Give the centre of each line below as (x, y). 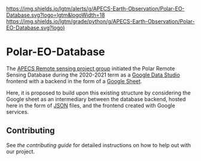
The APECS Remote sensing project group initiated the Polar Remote (91, 68)
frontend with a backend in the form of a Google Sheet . (74, 81)
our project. (21, 151)
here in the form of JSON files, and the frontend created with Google (91, 105)
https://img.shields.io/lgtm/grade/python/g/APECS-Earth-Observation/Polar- (100, 21)
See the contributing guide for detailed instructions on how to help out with (99, 145)
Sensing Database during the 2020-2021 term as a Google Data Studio (93, 75)
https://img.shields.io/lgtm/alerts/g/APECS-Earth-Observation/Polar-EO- (95, 9)
